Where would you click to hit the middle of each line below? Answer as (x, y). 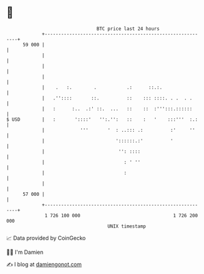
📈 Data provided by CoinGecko (46, 238)
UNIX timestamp (127, 226)
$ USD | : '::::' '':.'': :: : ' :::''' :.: (102, 119)
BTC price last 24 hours (128, 29)
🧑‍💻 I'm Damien (25, 252)
